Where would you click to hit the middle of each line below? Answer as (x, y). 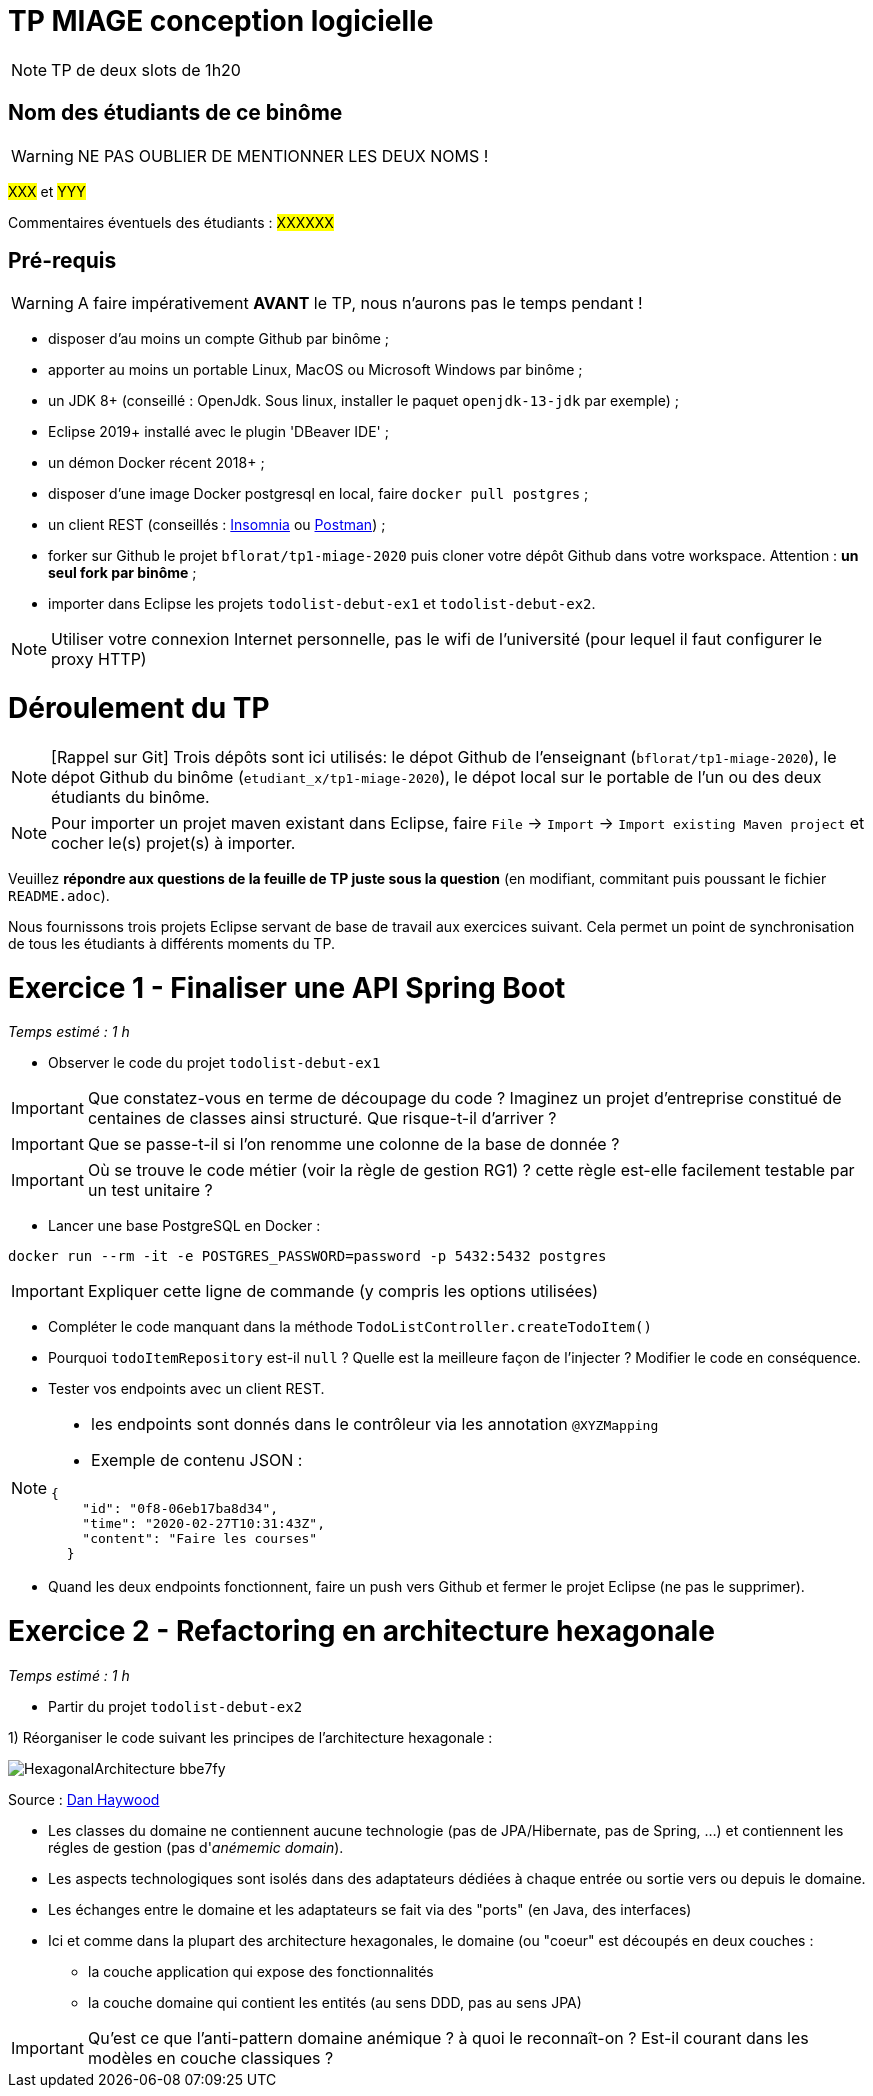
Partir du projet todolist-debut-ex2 (175, 1706)
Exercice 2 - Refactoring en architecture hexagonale (361, 1631)
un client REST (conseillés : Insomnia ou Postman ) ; (217, 525)
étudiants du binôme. (130, 796)
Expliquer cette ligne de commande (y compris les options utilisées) (343, 1291)
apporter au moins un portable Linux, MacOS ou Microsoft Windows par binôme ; (315, 370)
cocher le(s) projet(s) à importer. (173, 842)
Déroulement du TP (139, 708)
